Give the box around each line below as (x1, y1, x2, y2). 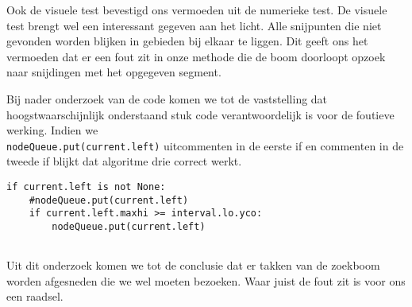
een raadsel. (6, 288, 64, 305)
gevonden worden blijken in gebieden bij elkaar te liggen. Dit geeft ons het (6, 33, 368, 49)
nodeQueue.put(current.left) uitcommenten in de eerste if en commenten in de (6, 137, 404, 153)
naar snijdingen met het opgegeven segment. (6, 64, 221, 80)
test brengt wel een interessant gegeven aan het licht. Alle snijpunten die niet (6, 17, 382, 33)
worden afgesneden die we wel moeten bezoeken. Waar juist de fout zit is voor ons (6, 272, 406, 289)
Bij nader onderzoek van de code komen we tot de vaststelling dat (6, 90, 328, 107)
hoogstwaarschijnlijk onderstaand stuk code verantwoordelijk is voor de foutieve (6, 106, 395, 122)
